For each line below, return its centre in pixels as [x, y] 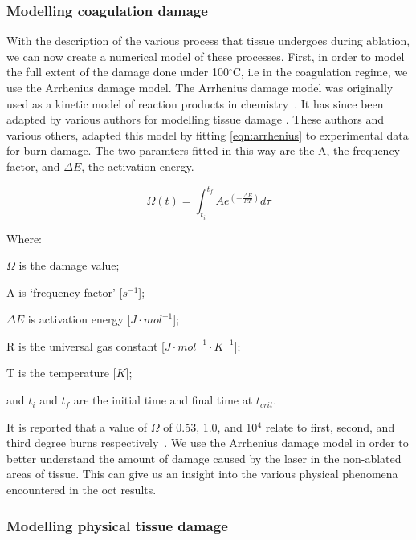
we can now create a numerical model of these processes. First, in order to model [206, 56]
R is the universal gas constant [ [86, 345]
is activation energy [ [79, 319]
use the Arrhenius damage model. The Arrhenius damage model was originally [200, 87]
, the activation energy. [138, 166]
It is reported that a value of [77, 426]
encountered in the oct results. [82, 490]
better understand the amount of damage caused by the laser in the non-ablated [204, 458]
